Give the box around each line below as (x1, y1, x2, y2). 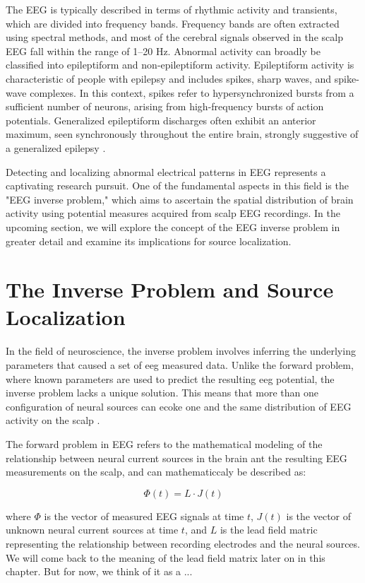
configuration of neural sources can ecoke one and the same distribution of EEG (6, 399, 352, 413)
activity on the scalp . (6, 413, 100, 428)
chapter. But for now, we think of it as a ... (6, 564, 193, 579)
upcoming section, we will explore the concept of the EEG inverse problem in (6, 219, 340, 234)
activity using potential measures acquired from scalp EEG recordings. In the (6, 206, 340, 220)
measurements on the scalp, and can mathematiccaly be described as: (6, 464, 306, 479)
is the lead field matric (220, 522, 318, 537)
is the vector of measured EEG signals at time (44, 508, 244, 523)
